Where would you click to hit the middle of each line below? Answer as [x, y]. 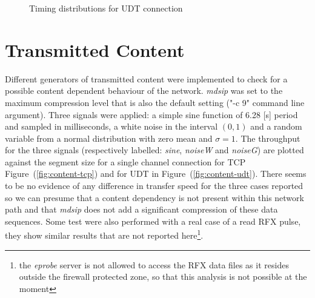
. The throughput [268, 138]
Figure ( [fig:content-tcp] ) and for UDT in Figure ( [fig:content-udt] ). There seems [156, 174]
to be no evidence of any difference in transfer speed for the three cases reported [154, 186]
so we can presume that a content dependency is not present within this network [154, 197]
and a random [276, 126]
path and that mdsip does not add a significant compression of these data [141, 209]
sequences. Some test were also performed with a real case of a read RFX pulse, [153, 221]
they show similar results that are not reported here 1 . [104, 234]
